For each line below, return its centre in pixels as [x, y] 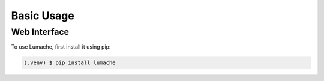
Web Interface [40, 32]
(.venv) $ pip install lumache [70, 63]
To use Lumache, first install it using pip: [61, 47]
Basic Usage [43, 16]
